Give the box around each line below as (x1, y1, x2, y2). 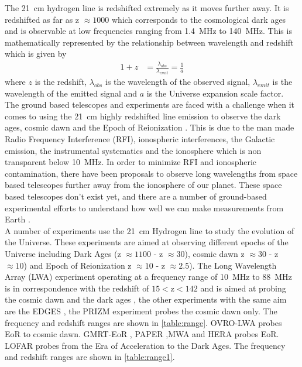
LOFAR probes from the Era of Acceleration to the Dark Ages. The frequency (5, 339, 286, 351)
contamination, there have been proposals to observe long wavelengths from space (5, 167, 298, 179)
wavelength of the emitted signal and (5, 87, 138, 99)
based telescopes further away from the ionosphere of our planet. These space (5, 179, 282, 191)
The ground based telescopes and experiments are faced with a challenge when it (5, 98, 295, 111)
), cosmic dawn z (184, 247, 245, 259)
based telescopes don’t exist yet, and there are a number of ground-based (5, 190, 267, 202)
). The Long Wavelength (189, 259, 277, 271)
